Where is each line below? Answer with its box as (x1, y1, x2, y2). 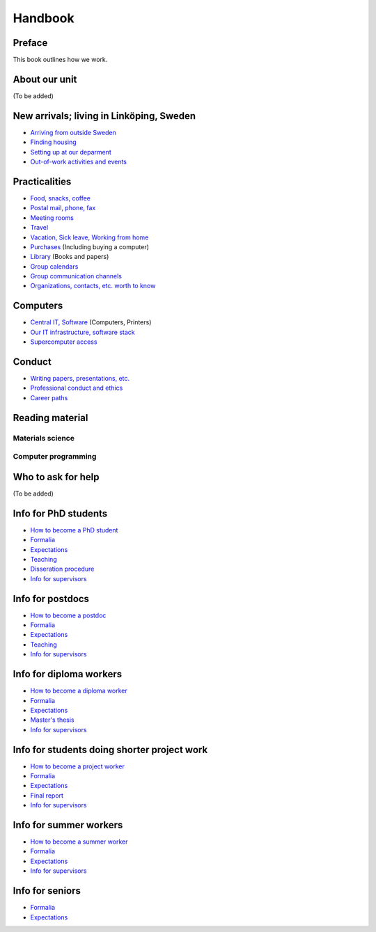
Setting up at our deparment (30, 148, 111, 156)
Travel (30, 223, 49, 232)
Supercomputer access (30, 338, 97, 346)
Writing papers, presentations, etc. (30, 374, 130, 383)
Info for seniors (13, 885, 81, 897)
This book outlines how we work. (13, 56, 108, 64)
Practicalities (13, 175, 72, 187)
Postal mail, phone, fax (30, 204, 96, 212)
